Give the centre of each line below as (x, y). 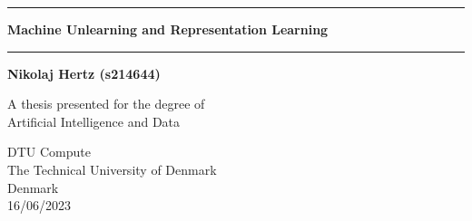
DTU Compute (49, 152)
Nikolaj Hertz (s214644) (84, 73)
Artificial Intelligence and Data (94, 121)
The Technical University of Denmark (112, 169)
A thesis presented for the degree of (106, 104)
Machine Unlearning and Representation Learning (168, 29)
